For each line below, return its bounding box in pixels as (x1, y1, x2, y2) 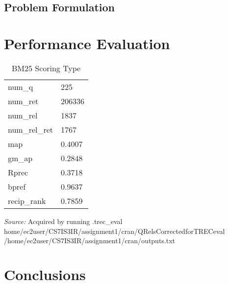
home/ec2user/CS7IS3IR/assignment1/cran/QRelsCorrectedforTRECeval (4, 226, 225, 236)
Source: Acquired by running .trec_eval (4, 216, 123, 226)
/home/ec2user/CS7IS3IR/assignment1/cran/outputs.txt (4, 235, 176, 246)
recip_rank (8, 195, 46, 206)
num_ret (8, 95, 39, 107)
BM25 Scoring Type (11, 62, 81, 74)
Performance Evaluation (4, 33, 170, 53)
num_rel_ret (8, 123, 53, 135)
